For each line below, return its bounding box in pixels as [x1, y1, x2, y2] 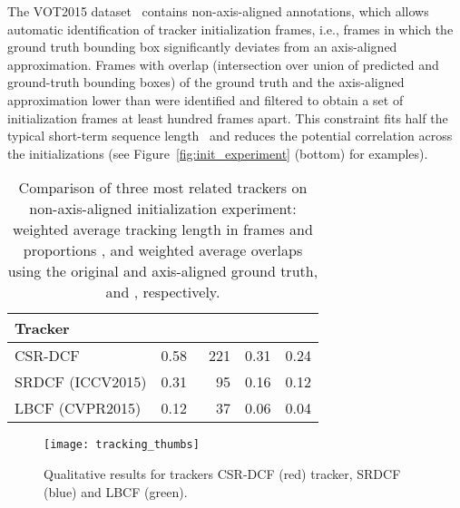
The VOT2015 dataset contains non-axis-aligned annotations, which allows [7, 2, 429, 20]
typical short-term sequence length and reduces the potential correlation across [7, 126, 453, 145]
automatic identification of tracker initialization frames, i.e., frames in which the [7, 19, 454, 38]
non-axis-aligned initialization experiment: [29, 198, 297, 220]
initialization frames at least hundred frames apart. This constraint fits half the [7, 108, 448, 127]
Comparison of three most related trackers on [18, 177, 308, 199]
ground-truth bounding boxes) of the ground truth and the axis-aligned [7, 73, 405, 92]
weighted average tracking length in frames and [13, 219, 313, 240]
